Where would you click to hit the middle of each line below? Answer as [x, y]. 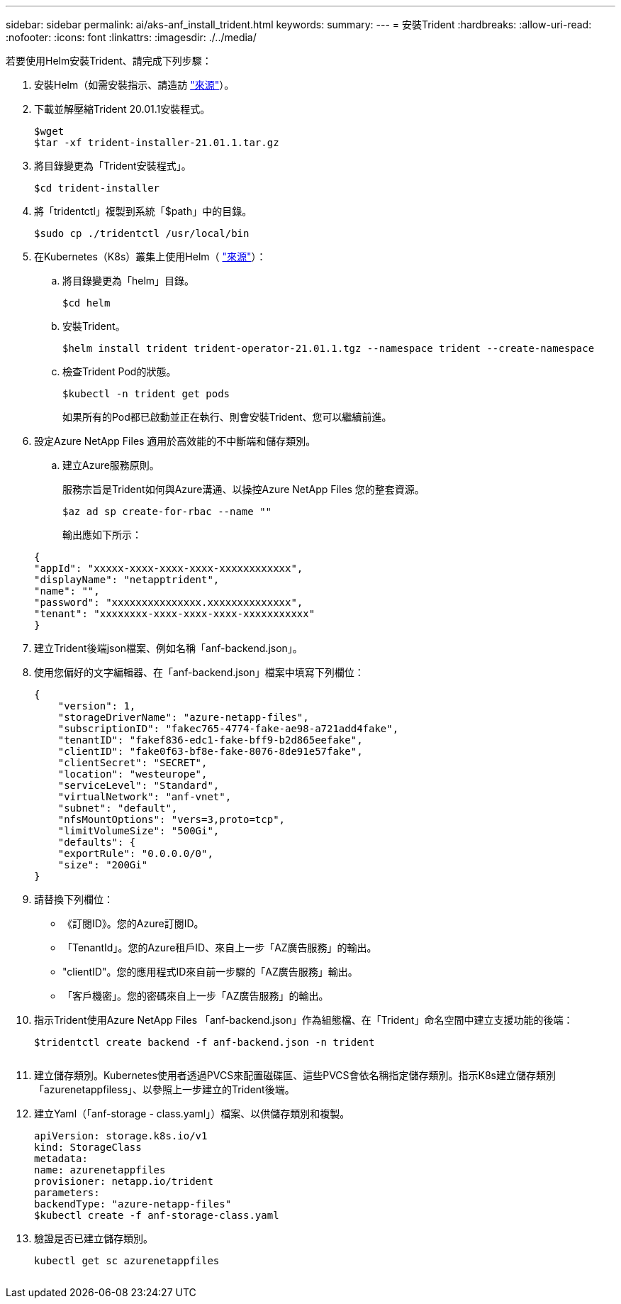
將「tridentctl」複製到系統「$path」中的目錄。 [143, 211]
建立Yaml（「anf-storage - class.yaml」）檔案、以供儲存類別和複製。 [192, 1114]
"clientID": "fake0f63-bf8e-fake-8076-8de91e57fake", [210, 751]
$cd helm [86, 303]
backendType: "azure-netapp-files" [133, 1204]
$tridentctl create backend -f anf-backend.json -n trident [205, 1042]
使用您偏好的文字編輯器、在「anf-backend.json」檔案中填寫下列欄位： [199, 672]
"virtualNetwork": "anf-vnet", [145, 797]
